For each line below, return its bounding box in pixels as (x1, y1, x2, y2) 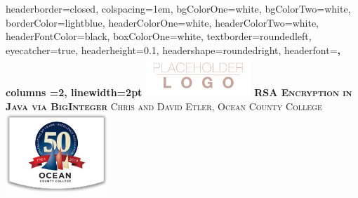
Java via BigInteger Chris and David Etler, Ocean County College (6, 98, 322, 113)
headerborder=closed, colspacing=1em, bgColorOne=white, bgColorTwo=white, (6, 1, 351, 15)
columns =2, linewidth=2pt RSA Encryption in (6, 85, 352, 100)
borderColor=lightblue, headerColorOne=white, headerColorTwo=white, (6, 15, 319, 29)
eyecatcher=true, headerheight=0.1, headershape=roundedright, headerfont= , (6, 42, 340, 57)
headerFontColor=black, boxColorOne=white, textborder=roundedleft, (6, 29, 312, 44)
